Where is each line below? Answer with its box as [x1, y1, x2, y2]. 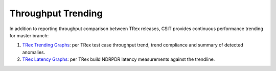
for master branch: [9, 32, 49, 38]
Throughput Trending [9, 8, 103, 19]
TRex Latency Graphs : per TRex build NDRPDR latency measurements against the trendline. [22, 56, 215, 62]
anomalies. [22, 49, 45, 55]
